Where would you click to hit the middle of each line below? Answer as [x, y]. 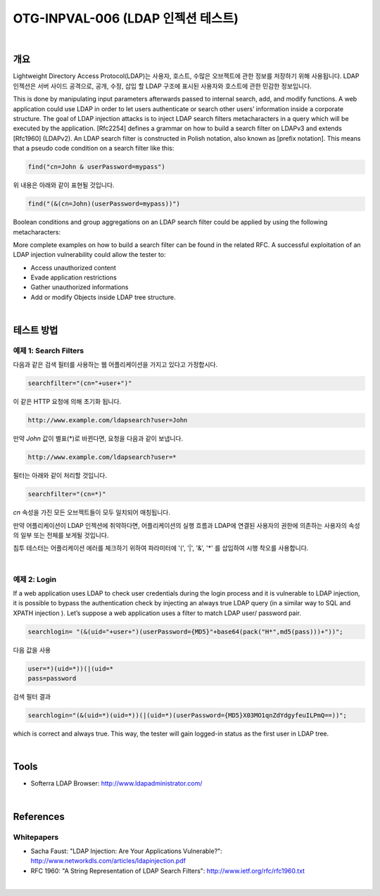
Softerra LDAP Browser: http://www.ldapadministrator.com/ [116, 783]
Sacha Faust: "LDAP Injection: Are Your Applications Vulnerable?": [127, 851]
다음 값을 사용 [32, 650]
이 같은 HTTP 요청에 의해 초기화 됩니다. [67, 402]
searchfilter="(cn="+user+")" [80, 383]
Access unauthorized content [73, 267]
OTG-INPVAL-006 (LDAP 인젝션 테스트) [126, 18]
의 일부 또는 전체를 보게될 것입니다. [61, 536]
